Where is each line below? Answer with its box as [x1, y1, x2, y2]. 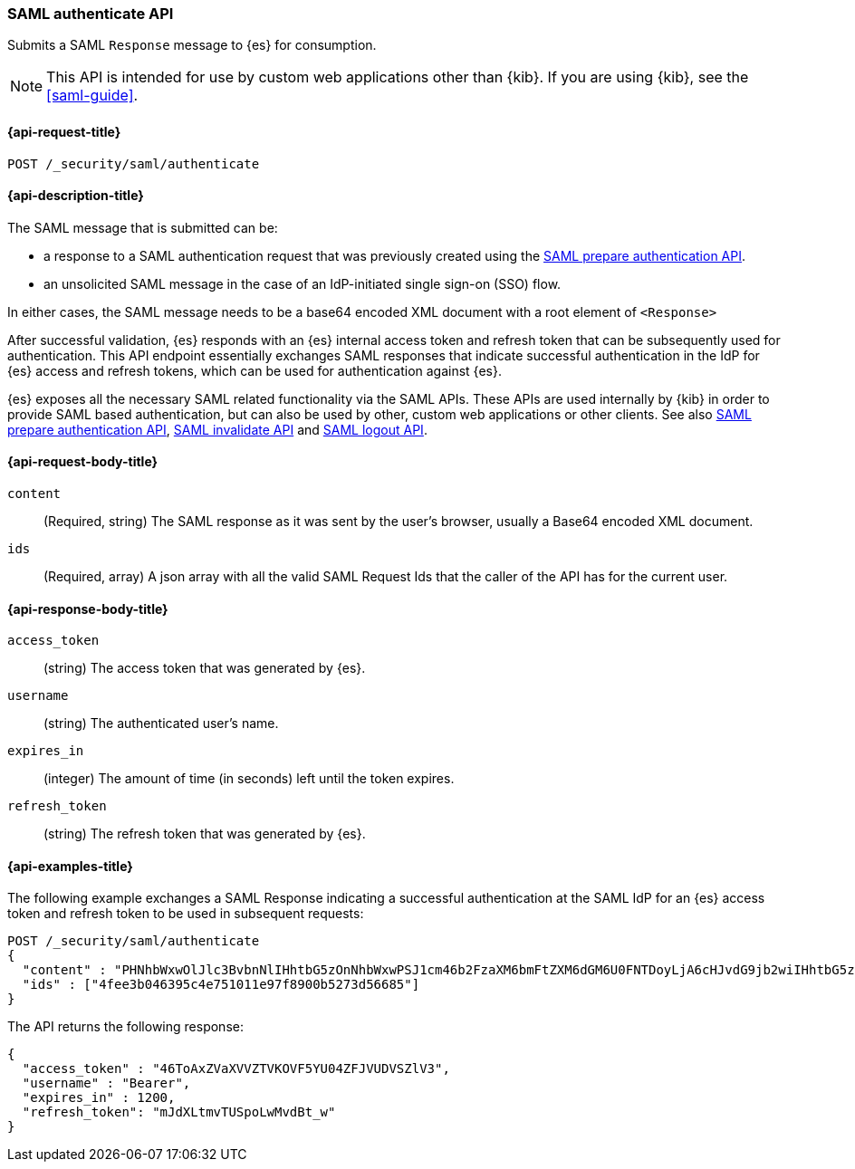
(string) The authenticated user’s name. [43, 715, 279, 732]
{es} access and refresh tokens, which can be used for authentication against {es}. [7, 362, 502, 378]
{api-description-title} [7, 187, 144, 204]
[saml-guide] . [46, 86, 139, 105]
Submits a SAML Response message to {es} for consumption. [7, 37, 377, 53]
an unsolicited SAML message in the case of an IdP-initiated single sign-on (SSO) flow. [43, 275, 562, 292]
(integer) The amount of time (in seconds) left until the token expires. [43, 771, 455, 787]
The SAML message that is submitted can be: [7, 219, 278, 235]
